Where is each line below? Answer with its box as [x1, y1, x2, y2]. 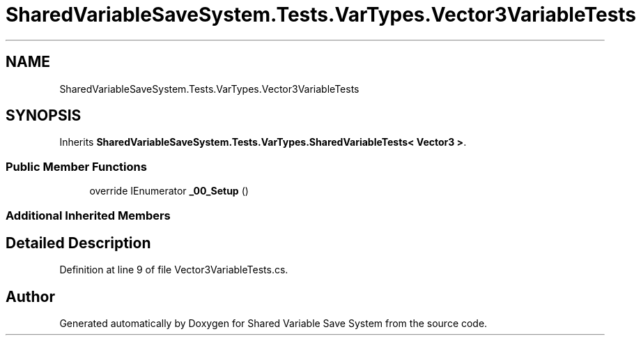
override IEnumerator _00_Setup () [89, 185, 249, 197]
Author [6, 287, 55, 305]
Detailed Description [6, 234, 151, 252]
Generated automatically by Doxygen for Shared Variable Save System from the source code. [59, 317, 488, 330]
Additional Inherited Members [6, 208, 171, 222]
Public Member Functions [6, 159, 147, 174]
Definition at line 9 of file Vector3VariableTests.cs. [59, 264, 288, 276]
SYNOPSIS [6, 107, 82, 125]
